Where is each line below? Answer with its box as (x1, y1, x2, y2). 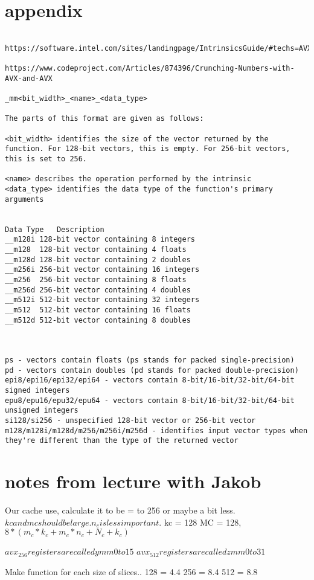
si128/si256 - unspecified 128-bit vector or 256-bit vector (5, 416, 256, 425)
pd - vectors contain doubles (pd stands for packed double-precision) (5, 366, 299, 375)
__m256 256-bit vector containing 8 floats (5, 275, 187, 284)
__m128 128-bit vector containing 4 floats (5, 245, 187, 254)
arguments (5, 195, 44, 204)
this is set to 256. (5, 155, 88, 163)
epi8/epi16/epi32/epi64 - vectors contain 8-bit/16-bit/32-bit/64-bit (5, 376, 295, 385)
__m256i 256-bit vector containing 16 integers (5, 265, 200, 274)
